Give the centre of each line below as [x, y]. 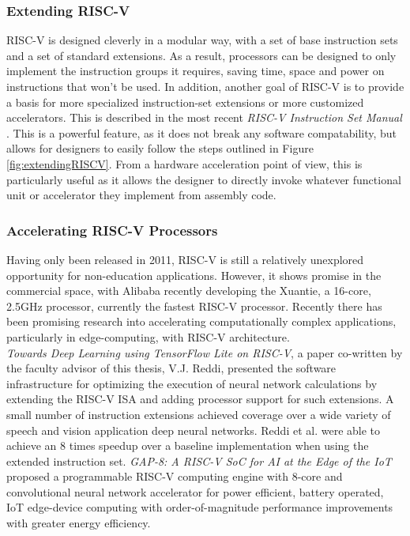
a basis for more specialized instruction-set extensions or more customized [185, 102]
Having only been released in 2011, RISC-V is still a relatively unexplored [185, 259]
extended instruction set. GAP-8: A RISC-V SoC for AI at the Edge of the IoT [199, 461]
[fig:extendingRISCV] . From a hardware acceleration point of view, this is [184, 163]
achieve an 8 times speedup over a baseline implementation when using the [188, 445]
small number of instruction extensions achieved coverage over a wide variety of [199, 414]
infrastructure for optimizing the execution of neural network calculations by [192, 383]
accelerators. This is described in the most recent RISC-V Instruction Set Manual [204, 117]
